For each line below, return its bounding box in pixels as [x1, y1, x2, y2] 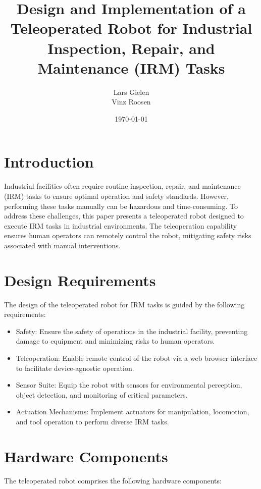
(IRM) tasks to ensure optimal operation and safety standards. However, [4, 191, 229, 201]
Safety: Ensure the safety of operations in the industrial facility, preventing [16, 325, 248, 336]
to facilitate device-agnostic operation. [16, 362, 134, 373]
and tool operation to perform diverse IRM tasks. [16, 416, 169, 427]
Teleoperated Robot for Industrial [10, 18, 252, 38]
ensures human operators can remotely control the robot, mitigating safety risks [4, 230, 251, 241]
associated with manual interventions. [4, 240, 121, 250]
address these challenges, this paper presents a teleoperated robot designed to [4, 210, 244, 221]
